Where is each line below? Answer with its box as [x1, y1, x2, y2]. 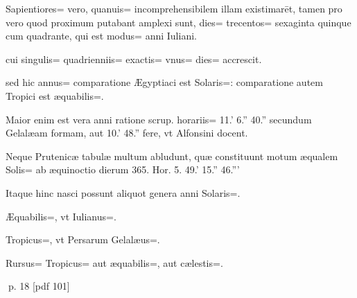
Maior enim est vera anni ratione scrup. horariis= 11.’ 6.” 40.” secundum [6, 112, 312, 126]
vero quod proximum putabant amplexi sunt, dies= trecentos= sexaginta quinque [6, 15, 351, 29]
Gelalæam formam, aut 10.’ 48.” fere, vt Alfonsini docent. [6, 125, 248, 140]
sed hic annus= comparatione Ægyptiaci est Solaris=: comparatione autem [6, 75, 323, 89]
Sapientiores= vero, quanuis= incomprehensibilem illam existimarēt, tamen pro [6, 1, 342, 15]
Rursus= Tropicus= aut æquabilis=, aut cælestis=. [6, 255, 223, 270]
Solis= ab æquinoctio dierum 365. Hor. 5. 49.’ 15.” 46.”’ [6, 162, 240, 177]
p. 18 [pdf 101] [8, 279, 70, 293]
